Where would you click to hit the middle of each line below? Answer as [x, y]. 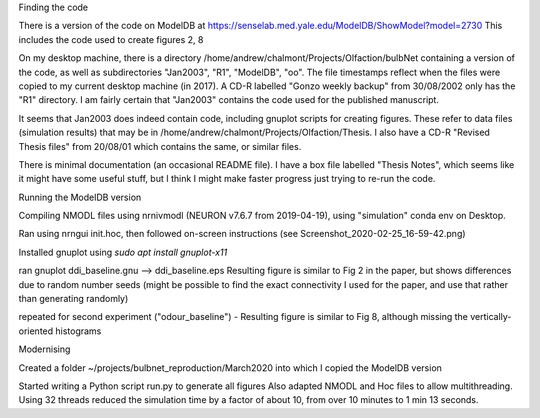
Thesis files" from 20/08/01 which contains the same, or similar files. [160, 146]
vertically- [491, 317]
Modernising [44, 349]
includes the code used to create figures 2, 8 [111, 39]
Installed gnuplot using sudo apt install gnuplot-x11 [123, 252]
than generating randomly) [73, 299]
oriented [36, 331]
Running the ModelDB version [80, 197]
